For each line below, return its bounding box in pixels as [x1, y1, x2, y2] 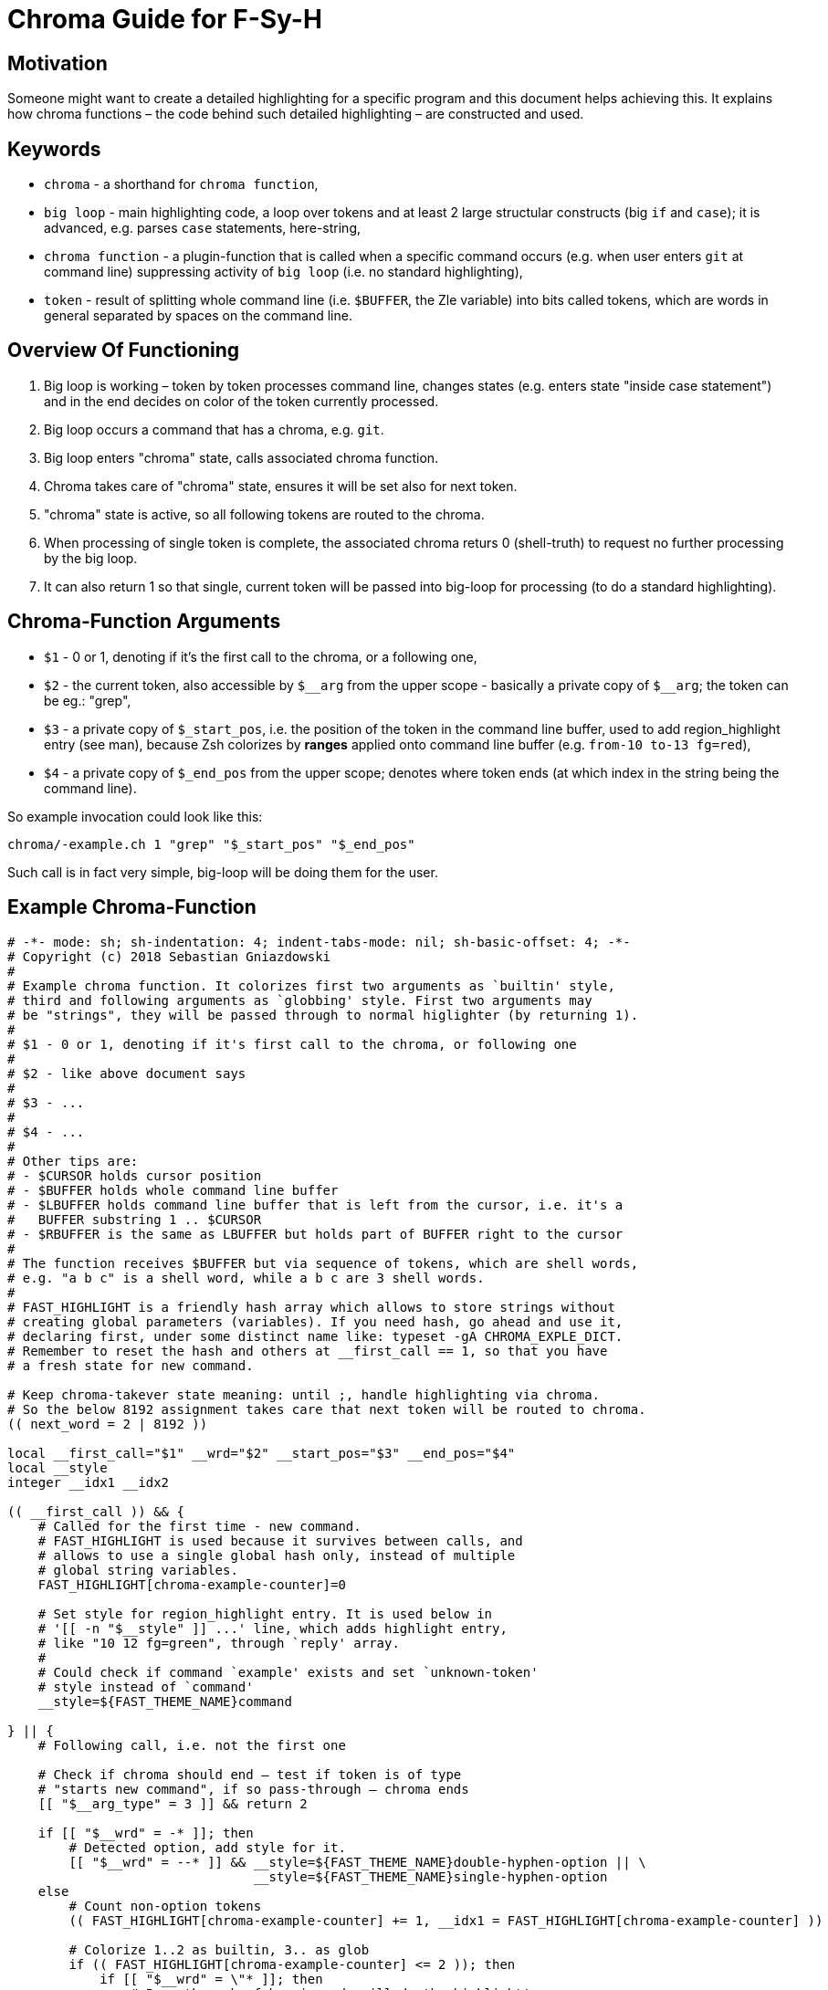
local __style [7, 1460, 108, 1475]
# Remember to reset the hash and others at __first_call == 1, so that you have [7, 1343, 608, 1358]
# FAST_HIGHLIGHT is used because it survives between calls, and [37, 1533, 523, 1548]
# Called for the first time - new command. [37, 1518, 362, 1534]
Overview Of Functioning [7, 339, 240, 362]
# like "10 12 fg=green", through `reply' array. [37, 1635, 400, 1650]
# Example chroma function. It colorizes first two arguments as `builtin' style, [7, 978, 615, 993]
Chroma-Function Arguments [7, 610, 281, 634]
